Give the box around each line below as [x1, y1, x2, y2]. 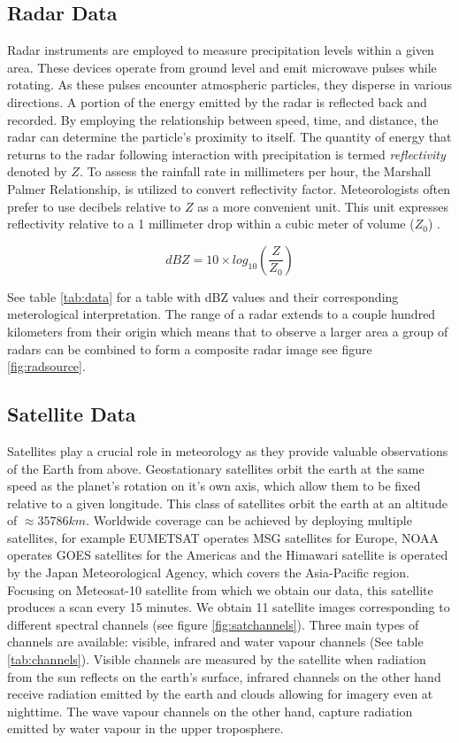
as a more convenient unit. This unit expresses [197, 197, 449, 215]
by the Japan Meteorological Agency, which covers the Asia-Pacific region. [7, 563, 409, 582]
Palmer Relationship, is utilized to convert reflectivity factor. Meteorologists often [7, 179, 451, 197]
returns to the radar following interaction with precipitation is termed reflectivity [7, 144, 446, 163]
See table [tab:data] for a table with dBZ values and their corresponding [7, 287, 399, 306]
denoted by [7, 162, 67, 181]
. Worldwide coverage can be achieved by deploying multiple [86, 511, 412, 530]
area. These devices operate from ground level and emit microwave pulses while [7, 58, 437, 76]
